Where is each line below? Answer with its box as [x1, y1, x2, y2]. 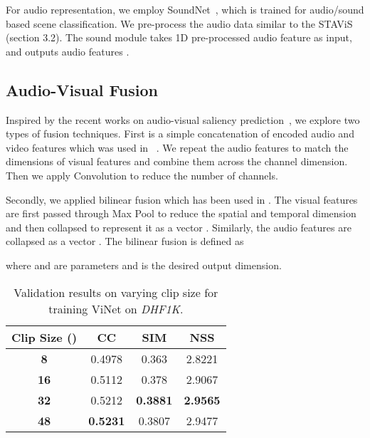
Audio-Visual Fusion [6, 78, 158, 100]
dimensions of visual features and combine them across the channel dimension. [6, 154, 348, 169]
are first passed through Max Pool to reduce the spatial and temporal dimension [6, 206, 356, 221]
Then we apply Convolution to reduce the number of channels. [6, 167, 278, 182]
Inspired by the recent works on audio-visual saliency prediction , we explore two [6, 112, 360, 127]
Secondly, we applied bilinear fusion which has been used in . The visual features [6, 192, 358, 207]
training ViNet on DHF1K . [48, 300, 184, 317]
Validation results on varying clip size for [14, 283, 218, 301]
